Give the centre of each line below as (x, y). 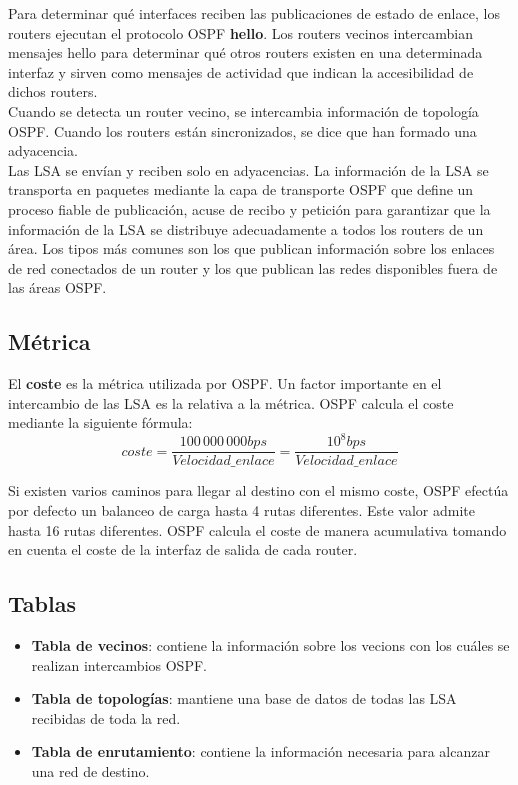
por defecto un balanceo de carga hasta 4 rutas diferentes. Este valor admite (241, 510)
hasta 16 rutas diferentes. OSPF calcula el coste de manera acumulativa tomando (257, 529)
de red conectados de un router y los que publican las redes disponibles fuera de (253, 267)
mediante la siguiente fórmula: (100, 422)
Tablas (42, 603)
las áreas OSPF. (57, 287)
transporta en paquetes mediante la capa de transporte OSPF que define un (241, 189)
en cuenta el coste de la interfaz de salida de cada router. (183, 549)
